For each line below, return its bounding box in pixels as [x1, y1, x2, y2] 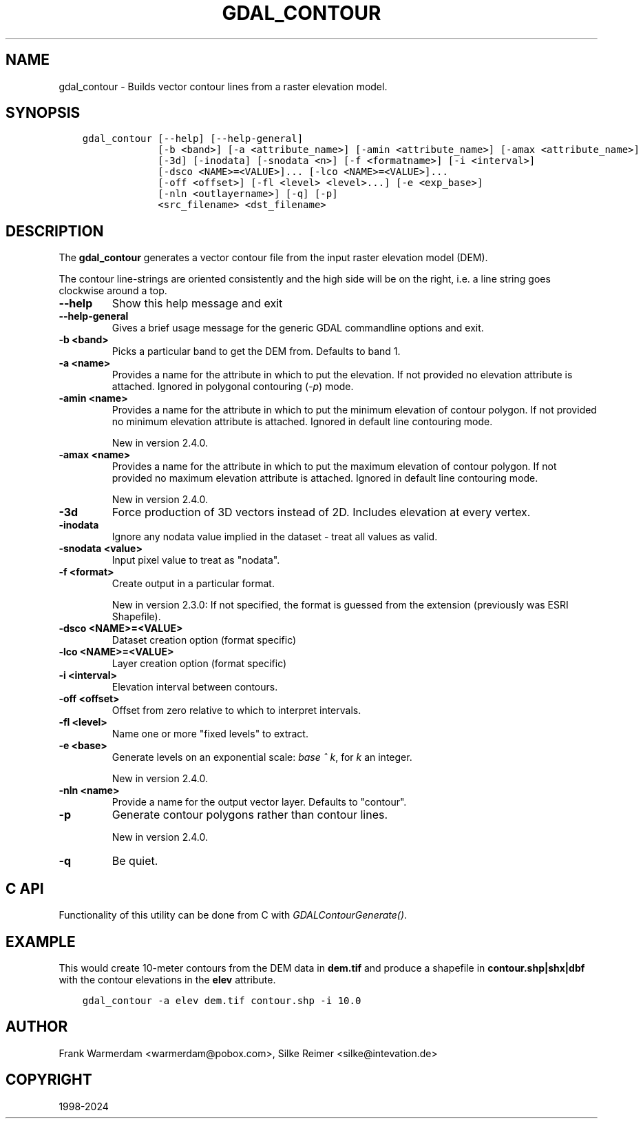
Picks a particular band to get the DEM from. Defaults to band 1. [112, 345, 401, 358]
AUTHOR [6, 1018, 68, 1036]
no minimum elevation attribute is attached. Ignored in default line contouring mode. [112, 416, 493, 428]
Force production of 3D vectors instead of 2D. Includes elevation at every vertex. [112, 505, 531, 520]
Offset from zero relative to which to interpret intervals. [112, 704, 361, 717]
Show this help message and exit [112, 296, 283, 311]
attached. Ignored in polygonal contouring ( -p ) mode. [112, 380, 354, 393]
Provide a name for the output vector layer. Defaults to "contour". [112, 796, 407, 808]
